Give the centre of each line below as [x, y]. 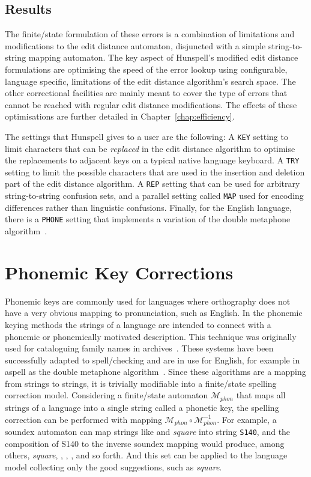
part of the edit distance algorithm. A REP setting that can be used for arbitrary [152, 184]
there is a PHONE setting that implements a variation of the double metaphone [148, 219]
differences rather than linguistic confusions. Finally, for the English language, [148, 207]
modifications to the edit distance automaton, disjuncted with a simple [135, 45]
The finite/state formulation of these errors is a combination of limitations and [150, 34]
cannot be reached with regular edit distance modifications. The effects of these [151, 104]
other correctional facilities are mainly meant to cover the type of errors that [146, 93]
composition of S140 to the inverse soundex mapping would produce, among [145, 443]
